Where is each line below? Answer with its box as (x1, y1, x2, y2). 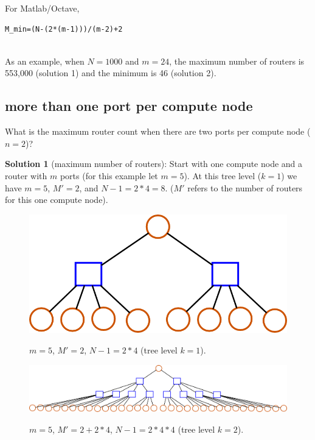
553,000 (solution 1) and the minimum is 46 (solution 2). (5, 66, 216, 79)
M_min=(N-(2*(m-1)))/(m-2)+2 (5, 24, 123, 34)
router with (5, 169, 47, 182)
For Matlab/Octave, (5, 2, 80, 14)
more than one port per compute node (5, 96, 253, 115)
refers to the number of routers (187, 181, 303, 194)
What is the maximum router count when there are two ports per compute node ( (5, 125, 311, 138)
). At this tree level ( (184, 169, 261, 182)
